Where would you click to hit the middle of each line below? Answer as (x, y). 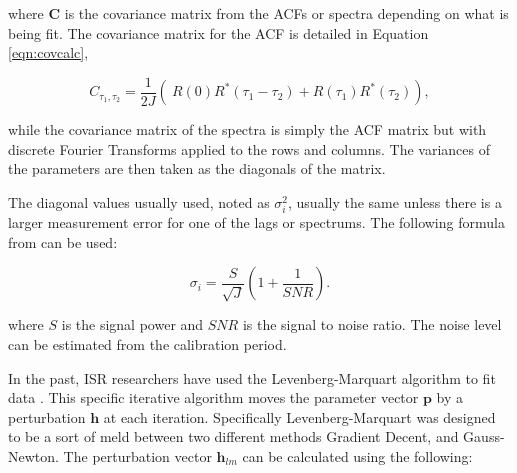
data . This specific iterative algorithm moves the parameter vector (213, 397)
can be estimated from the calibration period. (147, 343)
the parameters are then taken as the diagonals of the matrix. (197, 168)
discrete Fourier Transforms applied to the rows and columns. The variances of (249, 148)
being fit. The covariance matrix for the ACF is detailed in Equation (218, 32)
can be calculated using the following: (357, 455)
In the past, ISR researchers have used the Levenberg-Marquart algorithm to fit (252, 377)
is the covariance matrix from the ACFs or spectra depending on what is (286, 13)
